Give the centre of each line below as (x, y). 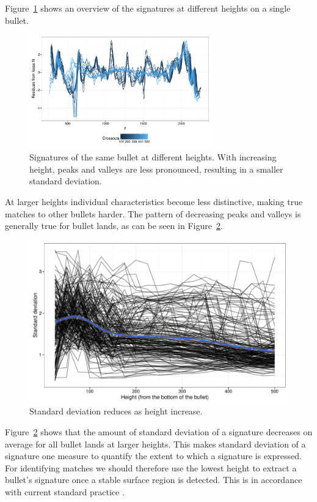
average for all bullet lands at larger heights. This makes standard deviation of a (155, 444)
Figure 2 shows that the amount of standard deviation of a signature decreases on (159, 432)
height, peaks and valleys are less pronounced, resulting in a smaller (156, 169)
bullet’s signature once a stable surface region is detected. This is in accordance (154, 480)
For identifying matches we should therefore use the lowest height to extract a (151, 467)
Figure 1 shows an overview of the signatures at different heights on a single (148, 8)
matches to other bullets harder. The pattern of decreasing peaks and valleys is (153, 213)
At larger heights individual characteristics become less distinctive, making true (154, 202)
